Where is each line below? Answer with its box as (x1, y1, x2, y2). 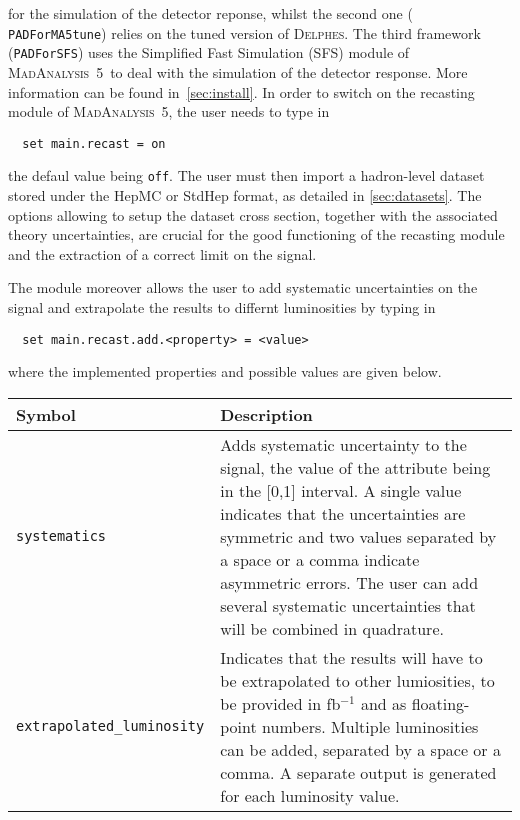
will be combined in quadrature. (220, 616, 444, 640)
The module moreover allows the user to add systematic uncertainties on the (8, 277, 478, 298)
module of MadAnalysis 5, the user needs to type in (8, 101, 330, 122)
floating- (411, 691, 470, 715)
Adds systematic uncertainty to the (220, 432, 467, 456)
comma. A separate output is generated (220, 760, 497, 784)
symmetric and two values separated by (220, 524, 497, 548)
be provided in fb (220, 691, 341, 715)
